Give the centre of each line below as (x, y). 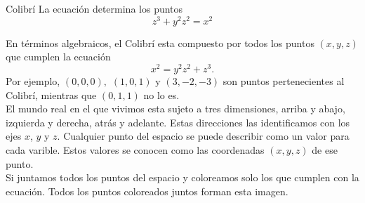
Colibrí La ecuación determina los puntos (94, 8)
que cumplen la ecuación (58, 57)
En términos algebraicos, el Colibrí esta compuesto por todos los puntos (160, 42)
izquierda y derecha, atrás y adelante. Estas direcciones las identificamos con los (178, 122)
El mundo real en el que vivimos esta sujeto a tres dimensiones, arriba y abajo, (175, 109)
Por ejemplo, (33, 80)
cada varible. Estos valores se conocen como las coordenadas (135, 149)
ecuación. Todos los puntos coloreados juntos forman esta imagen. (147, 191)
